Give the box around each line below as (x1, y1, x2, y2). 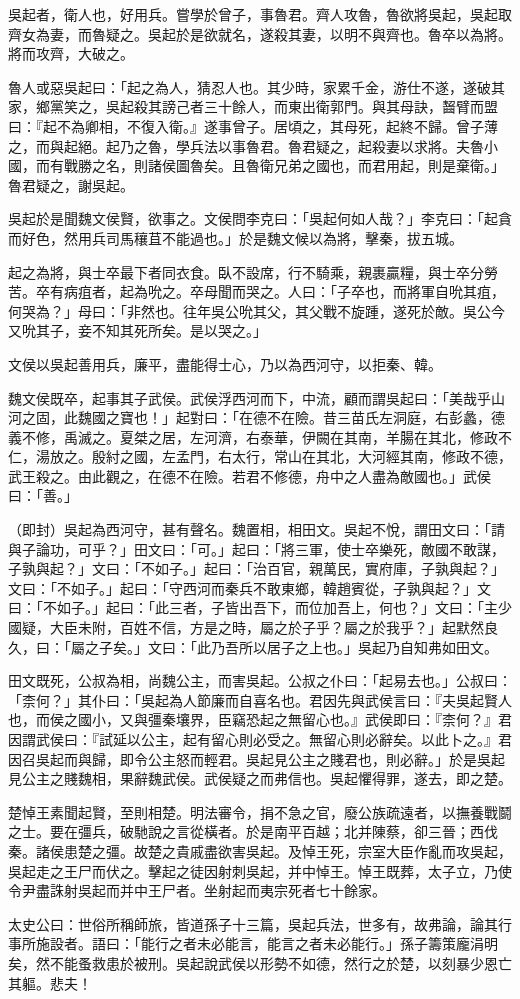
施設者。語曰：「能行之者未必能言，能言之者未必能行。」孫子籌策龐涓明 (35, 933, 498, 954)
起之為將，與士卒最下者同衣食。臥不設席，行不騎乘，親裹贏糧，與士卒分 (8, 261, 484, 282)
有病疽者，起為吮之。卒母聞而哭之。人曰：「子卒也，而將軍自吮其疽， (49, 281, 505, 302)
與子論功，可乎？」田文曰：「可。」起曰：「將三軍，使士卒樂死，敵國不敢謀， (8, 538, 505, 559)
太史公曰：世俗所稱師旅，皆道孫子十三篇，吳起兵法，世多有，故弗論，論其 (8, 913, 498, 934)
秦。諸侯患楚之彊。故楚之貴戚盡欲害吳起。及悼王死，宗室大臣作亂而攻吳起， (8, 840, 512, 861)
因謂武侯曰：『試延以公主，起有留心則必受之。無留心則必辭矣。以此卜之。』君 (8, 729, 512, 749)
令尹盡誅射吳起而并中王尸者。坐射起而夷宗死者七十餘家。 (8, 880, 386, 901)
